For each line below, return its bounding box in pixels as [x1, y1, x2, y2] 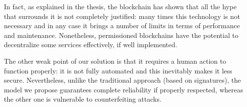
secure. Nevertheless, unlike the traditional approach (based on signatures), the [4, 75, 241, 85]
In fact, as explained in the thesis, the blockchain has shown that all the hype [4, 1, 237, 11]
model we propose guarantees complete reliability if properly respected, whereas [4, 84, 244, 94]
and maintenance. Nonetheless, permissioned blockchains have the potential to [4, 30, 239, 40]
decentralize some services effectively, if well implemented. [4, 39, 178, 50]
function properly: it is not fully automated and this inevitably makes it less [4, 65, 232, 75]
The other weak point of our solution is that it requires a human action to [4, 55, 226, 66]
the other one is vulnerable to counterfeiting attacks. [4, 94, 161, 104]
